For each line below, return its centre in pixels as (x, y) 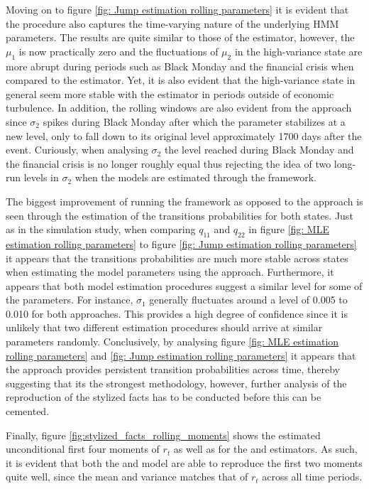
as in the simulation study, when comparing (101, 229)
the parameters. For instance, (70, 300)
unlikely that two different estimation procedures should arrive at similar (164, 327)
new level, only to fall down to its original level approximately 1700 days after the (184, 135)
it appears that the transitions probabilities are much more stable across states (177, 258)
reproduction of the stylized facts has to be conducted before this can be (164, 397)
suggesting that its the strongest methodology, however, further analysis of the (176, 383)
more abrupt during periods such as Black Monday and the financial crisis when (180, 66)
